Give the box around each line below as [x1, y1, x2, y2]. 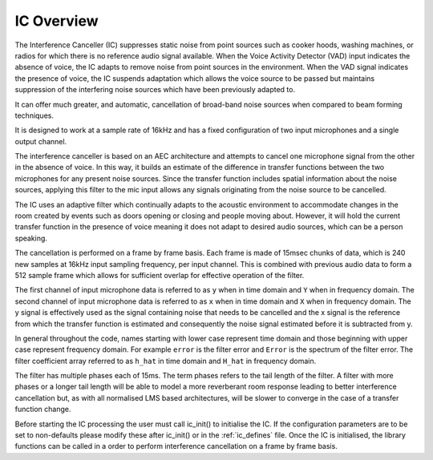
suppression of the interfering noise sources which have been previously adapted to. [14, 85, 296, 95]
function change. [14, 405, 71, 414]
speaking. [14, 233, 48, 243]
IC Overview [14, 12, 99, 30]
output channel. [14, 136, 67, 146]
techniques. [14, 111, 54, 120]
